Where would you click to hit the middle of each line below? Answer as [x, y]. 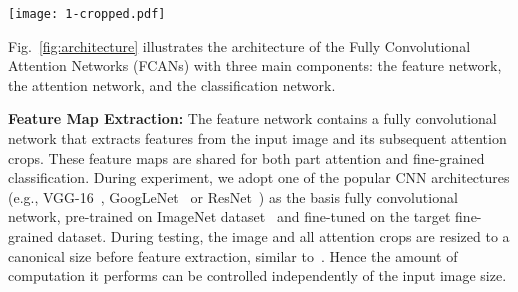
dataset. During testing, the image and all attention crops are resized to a [283, 236]
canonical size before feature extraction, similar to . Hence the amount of [233, 255]
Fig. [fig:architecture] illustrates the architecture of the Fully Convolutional [239, 45]
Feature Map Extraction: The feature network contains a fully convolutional [252, 118]
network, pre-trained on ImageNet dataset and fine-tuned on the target [229, 216]
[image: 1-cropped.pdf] [87, 14]
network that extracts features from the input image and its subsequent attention [257, 138]
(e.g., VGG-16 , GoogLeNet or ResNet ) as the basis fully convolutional [233, 196]
